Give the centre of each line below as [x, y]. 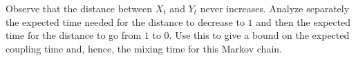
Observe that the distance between [79, 8]
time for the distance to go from [74, 35]
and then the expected [303, 21]
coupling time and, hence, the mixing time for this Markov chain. [144, 48]
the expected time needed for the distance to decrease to [125, 21]
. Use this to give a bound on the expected [259, 35]
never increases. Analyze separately [275, 8]
